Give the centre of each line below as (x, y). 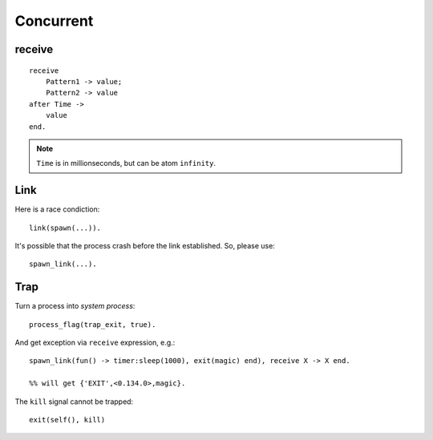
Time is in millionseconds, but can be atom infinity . (126, 163)
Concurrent (54, 21)
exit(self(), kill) (67, 420)
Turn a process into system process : (75, 306)
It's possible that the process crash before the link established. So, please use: (145, 245)
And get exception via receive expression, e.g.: (95, 343)
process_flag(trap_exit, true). (93, 324)
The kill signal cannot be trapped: (74, 402)
